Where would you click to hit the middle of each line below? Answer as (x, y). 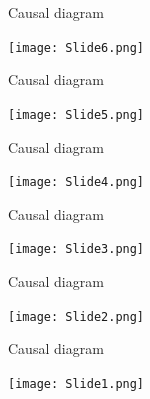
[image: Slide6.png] (76, 47)
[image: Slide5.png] (76, 114)
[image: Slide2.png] (76, 316)
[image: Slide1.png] (76, 383)
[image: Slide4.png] (76, 182)
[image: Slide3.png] (76, 249)
